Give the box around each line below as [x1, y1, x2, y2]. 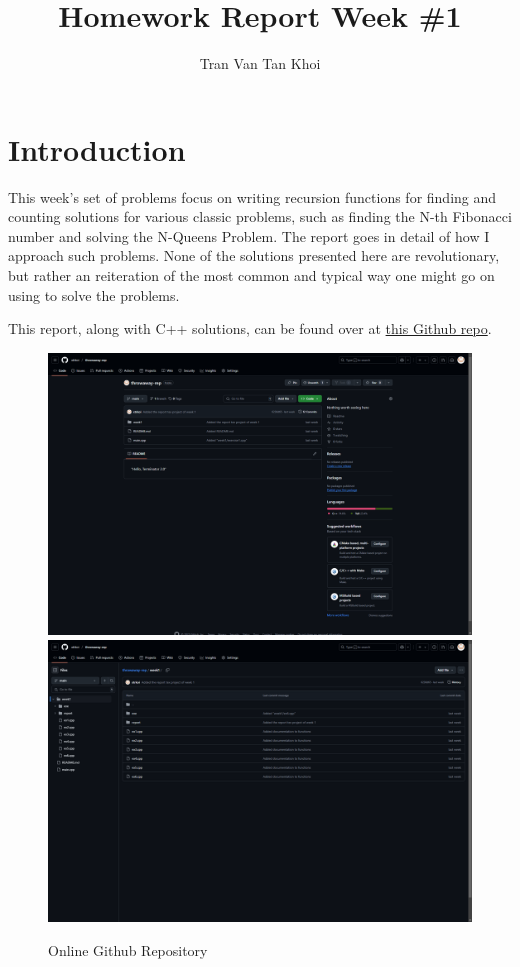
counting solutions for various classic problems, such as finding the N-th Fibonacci [8, 206, 512, 227]
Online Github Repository [48, 939, 208, 960]
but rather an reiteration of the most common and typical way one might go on [8, 265, 495, 286]
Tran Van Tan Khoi [199, 53, 321, 74]
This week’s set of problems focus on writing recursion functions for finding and [8, 186, 497, 207]
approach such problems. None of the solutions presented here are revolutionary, [8, 245, 500, 266]
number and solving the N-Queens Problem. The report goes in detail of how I [8, 225, 490, 246]
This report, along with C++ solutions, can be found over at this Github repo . [8, 318, 492, 339]
